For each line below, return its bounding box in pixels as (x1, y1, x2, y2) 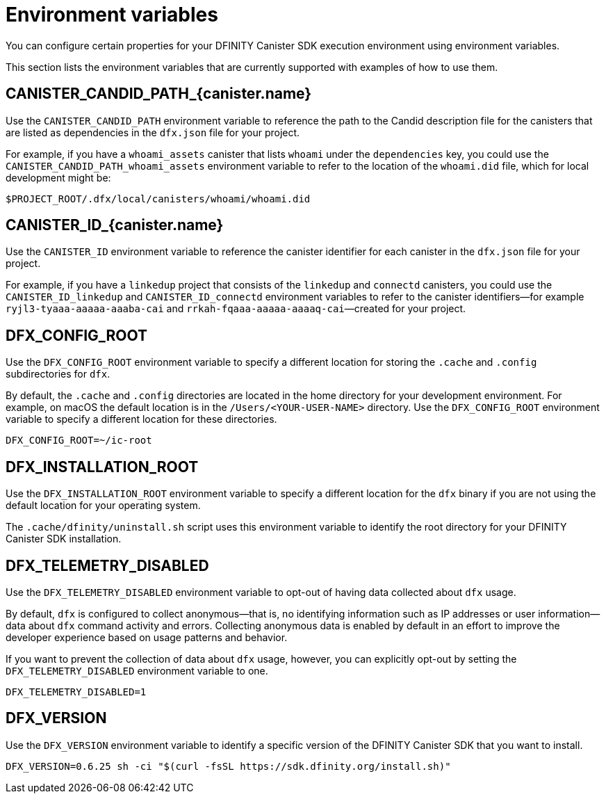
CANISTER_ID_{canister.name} (6, 216, 224, 234)
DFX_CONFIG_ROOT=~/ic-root (6, 435, 152, 446)
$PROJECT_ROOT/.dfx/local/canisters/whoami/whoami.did (6, 193, 311, 204)
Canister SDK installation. (6, 533, 122, 545)
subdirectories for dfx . (6, 368, 110, 380)
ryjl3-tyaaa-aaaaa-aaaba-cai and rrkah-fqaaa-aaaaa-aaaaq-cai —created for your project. (6, 302, 466, 315)
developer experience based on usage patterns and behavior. (6, 631, 288, 643)
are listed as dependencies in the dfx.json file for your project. (6, 126, 300, 138)
